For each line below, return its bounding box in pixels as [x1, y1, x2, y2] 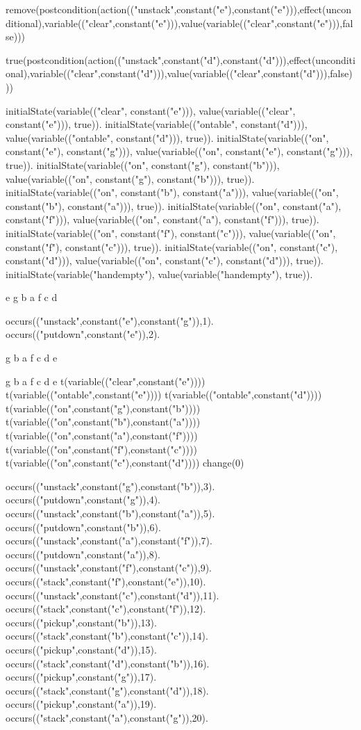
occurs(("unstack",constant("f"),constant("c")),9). [6, 560, 212, 575]
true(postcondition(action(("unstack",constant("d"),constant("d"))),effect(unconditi [6, 52, 355, 67]
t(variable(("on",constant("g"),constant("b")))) [6, 400, 201, 415]
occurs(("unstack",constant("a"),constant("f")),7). [6, 533, 212, 548]
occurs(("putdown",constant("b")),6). [6, 519, 161, 534]
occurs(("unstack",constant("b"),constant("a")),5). [6, 506, 215, 520]
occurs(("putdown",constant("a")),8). [6, 546, 161, 561]
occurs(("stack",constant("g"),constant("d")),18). [6, 683, 209, 697]
